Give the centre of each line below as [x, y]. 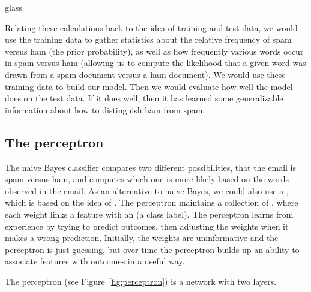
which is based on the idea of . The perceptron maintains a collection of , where [152, 202]
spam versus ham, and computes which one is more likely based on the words [147, 179]
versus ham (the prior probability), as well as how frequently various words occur [154, 51]
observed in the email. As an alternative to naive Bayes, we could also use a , [147, 190]
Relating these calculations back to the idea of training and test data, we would [151, 27]
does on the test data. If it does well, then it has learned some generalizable [144, 98]
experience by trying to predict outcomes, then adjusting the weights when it [147, 226]
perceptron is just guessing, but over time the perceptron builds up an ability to [152, 249]
